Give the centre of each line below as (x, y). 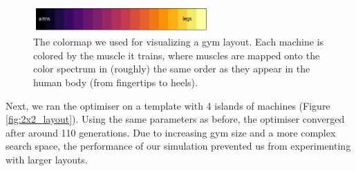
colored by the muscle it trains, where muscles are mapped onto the (177, 55)
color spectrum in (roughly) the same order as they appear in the (172, 69)
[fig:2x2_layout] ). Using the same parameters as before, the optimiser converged (175, 119)
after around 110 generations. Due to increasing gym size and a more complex (171, 132)
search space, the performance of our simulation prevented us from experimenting (178, 146)
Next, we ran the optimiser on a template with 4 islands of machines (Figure (168, 105)
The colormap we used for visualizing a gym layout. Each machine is (179, 42)
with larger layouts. (47, 159)
